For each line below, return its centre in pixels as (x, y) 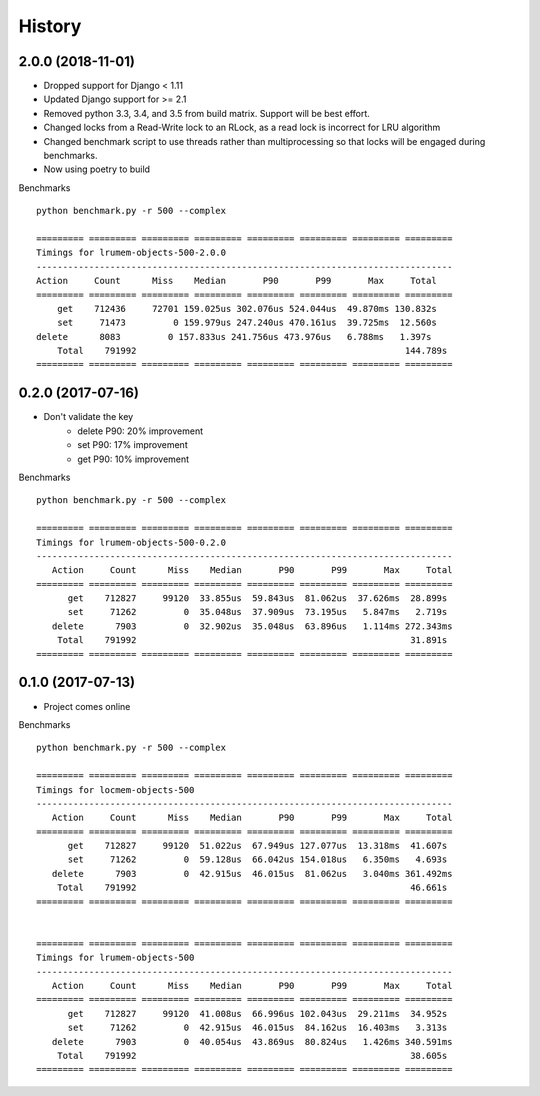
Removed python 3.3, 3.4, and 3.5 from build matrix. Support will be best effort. (206, 113)
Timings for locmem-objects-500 (115, 789)
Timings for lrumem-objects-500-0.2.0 (131, 542)
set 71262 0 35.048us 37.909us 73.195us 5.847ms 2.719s (257, 612)
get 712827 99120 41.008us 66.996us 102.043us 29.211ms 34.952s (257, 1013)
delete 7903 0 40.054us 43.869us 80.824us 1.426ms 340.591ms (252, 1041)
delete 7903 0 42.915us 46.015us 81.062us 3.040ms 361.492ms (252, 873)
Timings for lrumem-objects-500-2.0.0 (131, 253)
